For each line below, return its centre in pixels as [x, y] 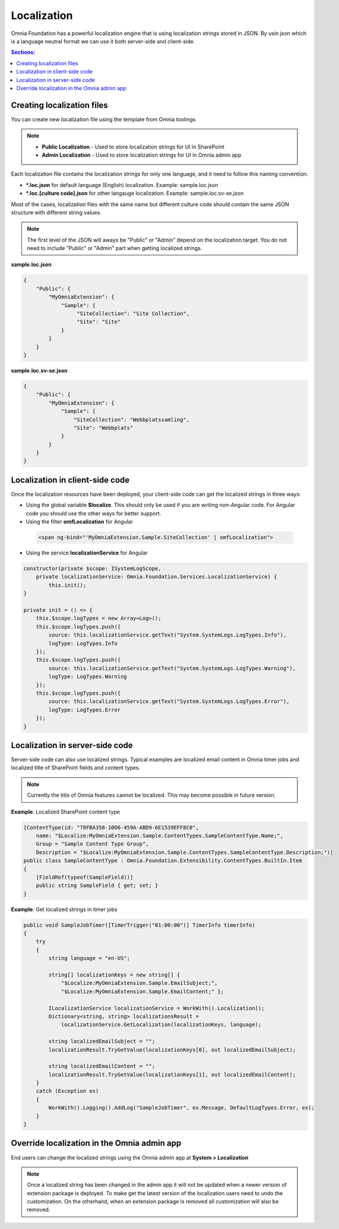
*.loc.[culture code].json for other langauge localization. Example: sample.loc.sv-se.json [135, 194]
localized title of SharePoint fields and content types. [76, 768]
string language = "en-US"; [89, 958]
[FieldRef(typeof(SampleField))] [85, 877]
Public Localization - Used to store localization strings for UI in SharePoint [133, 147]
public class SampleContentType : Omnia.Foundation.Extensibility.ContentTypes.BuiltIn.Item [163, 861]
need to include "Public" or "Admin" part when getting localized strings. [115, 248]
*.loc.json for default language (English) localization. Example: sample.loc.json [122, 185]
